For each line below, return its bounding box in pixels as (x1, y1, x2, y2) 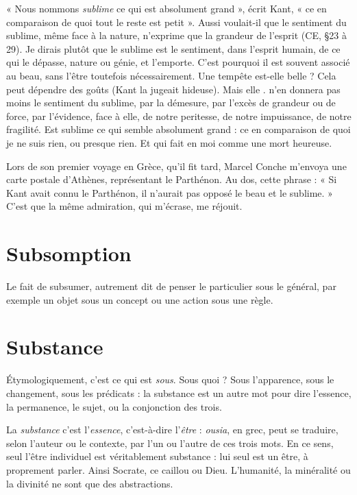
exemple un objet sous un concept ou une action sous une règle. (6, 292, 273, 306)
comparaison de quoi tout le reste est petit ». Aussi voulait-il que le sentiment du (6, 14, 347, 29)
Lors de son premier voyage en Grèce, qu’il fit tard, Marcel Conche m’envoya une (6, 158, 347, 173)
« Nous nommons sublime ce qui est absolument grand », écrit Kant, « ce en (6, 1, 327, 15)
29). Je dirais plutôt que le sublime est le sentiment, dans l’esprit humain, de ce (6, 41, 341, 56)
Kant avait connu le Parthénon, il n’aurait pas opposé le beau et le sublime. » (6, 185, 333, 200)
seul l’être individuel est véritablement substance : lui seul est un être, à (6, 449, 308, 463)
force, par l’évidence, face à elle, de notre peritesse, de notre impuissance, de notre (6, 108, 352, 123)
